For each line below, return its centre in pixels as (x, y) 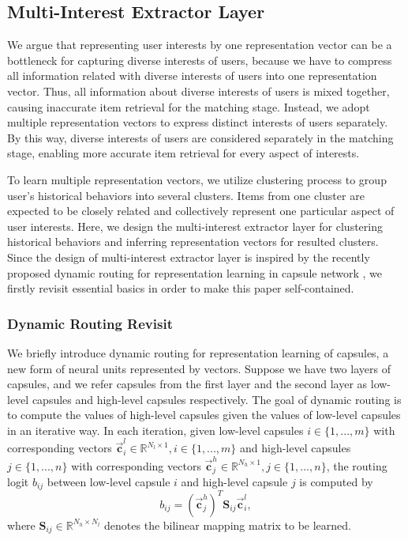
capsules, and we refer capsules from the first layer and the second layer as (187, 384)
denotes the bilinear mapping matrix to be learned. (228, 525)
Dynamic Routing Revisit (90, 323)
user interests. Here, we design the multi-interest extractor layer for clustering (195, 226)
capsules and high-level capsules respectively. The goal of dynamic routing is (217, 399)
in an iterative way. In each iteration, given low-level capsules (155, 430)
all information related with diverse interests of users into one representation (192, 76)
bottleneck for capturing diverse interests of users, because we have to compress (200, 60)
